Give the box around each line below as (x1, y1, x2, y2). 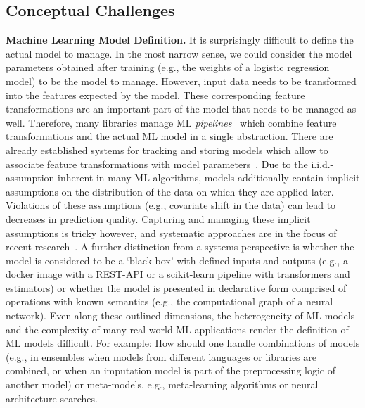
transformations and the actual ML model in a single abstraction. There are (6, 129, 333, 144)
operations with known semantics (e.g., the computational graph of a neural (6, 294, 333, 309)
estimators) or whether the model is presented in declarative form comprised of (6, 280, 347, 295)
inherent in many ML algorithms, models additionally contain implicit (58, 170, 360, 185)
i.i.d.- (311, 156, 334, 171)
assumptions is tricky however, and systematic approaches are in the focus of (6, 225, 337, 240)
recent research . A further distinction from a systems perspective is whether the (6, 239, 354, 254)
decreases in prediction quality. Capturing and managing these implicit (6, 211, 311, 226)
